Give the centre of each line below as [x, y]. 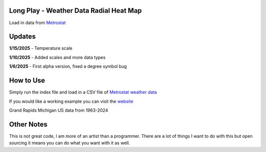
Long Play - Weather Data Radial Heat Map [76, 11]
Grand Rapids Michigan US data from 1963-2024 [59, 110]
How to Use [27, 80]
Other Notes [28, 124]
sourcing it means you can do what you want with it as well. [69, 143]
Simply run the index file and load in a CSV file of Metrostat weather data [83, 92]
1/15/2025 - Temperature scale [41, 48]
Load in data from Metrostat [37, 23]
